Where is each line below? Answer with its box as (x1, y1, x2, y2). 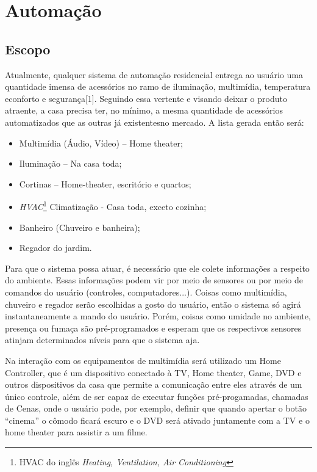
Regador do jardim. (19, 241, 92, 254)
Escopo (5, 39, 51, 58)
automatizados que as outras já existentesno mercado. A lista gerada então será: (5, 115, 304, 128)
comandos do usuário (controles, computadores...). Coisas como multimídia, (5, 285, 287, 298)
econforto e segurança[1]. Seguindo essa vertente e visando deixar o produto (5, 92, 287, 104)
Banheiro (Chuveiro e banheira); (19, 220, 140, 233)
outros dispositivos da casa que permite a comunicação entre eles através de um (5, 378, 302, 391)
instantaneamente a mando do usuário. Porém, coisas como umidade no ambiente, (5, 310, 311, 322)
